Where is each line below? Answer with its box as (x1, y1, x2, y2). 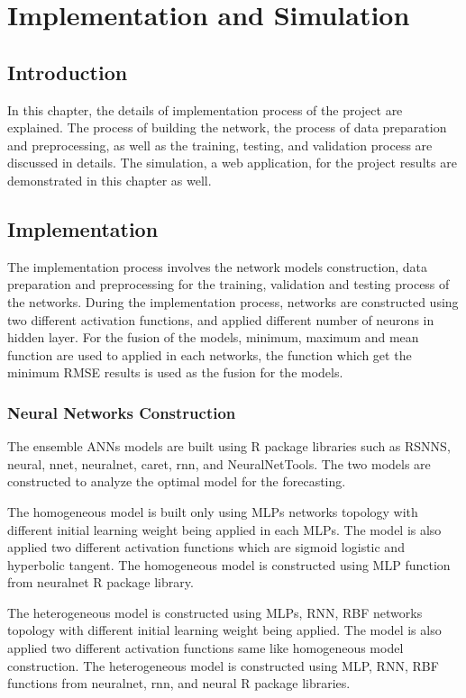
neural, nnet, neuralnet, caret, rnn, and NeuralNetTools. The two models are (7, 454, 431, 473)
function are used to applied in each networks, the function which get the (7, 345, 412, 364)
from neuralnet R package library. (7, 573, 194, 592)
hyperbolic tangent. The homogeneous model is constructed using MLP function (7, 555, 451, 574)
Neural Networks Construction (7, 401, 236, 423)
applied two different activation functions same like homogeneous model (7, 639, 404, 657)
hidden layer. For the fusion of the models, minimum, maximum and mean (7, 328, 419, 347)
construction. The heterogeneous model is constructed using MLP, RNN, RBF (7, 656, 439, 675)
